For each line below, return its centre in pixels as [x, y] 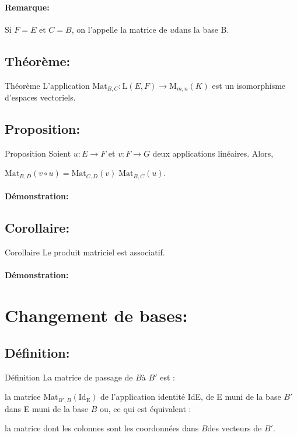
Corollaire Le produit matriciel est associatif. [85, 252]
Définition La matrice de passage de [69, 377]
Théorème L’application [47, 85]
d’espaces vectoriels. [40, 97]
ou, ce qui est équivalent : [146, 408]
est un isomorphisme [249, 85]
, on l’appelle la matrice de [119, 29]
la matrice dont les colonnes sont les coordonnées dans [102, 428]
